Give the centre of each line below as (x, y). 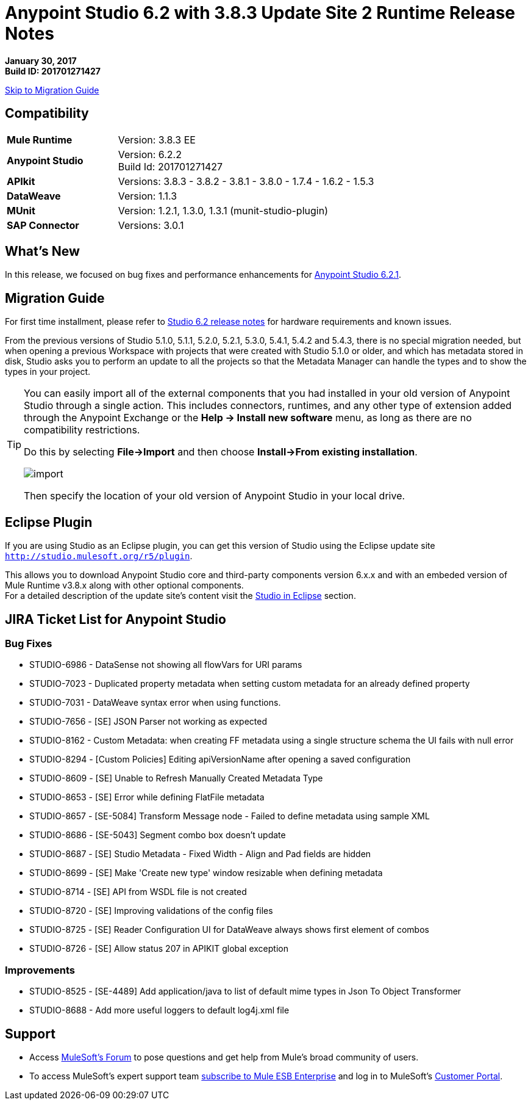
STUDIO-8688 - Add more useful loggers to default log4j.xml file (159, 1010)
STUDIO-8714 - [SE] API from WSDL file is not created (138, 892)
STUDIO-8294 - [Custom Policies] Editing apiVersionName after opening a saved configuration (220, 759)
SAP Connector (43, 225)
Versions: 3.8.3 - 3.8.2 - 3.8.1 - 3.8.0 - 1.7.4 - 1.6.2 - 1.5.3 (246, 181)
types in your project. (48, 372)
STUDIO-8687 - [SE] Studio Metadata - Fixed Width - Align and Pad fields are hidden (200, 854)
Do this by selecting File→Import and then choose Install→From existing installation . (221, 452)
